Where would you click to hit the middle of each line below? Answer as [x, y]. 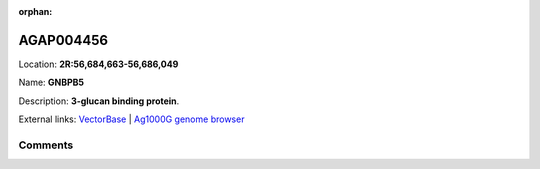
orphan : [35, 11]
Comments [46, 145]
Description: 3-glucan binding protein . [99, 101]
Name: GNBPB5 [51, 82]
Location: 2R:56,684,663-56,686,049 [98, 64]
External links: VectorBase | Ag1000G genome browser [131, 119]
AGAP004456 [63, 40]
